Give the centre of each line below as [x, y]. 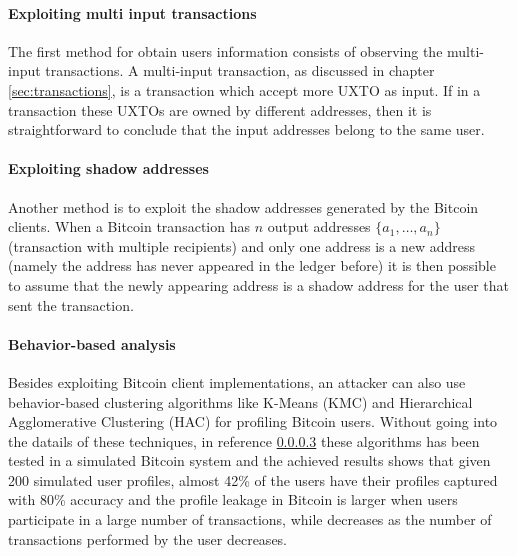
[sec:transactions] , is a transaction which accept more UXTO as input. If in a [244, 89]
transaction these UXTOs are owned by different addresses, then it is [220, 109]
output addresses [319, 226]
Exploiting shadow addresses [108, 168]
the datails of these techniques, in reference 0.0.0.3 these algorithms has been [244, 440]
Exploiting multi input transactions [132, 12]
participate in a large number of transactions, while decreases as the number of [250, 519]
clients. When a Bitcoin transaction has [129, 226]
